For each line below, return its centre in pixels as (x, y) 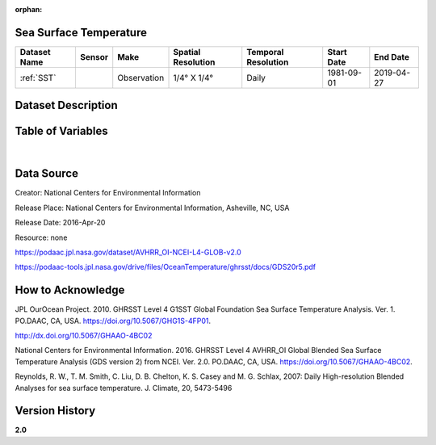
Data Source (46, 174)
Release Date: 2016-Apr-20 (60, 223)
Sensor (94, 57)
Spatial (187, 52)
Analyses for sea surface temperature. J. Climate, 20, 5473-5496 (124, 388)
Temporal (265, 52)
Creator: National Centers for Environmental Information (108, 193)
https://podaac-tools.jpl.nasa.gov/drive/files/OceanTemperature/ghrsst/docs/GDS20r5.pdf (166, 267)
